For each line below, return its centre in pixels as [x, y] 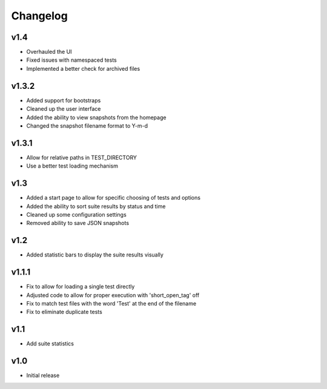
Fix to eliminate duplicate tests [64, 312]
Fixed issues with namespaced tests [72, 60]
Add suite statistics [50, 344]
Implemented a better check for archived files [83, 68]
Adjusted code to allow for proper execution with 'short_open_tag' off [113, 295]
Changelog [39, 16]
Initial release [43, 376]
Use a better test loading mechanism [72, 166]
